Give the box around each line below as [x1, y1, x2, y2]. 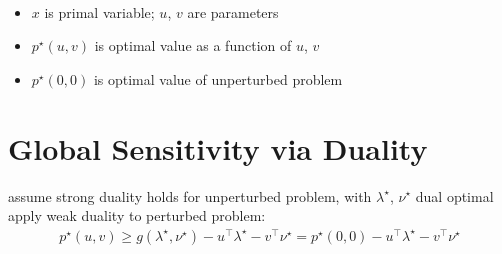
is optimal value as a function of [94, 35, 292, 56]
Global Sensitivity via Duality [8, 127, 428, 168]
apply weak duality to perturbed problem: [8, 205, 266, 226]
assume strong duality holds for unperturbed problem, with [8, 185, 372, 206]
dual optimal [415, 185, 494, 206]
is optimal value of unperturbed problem [93, 68, 343, 89]
